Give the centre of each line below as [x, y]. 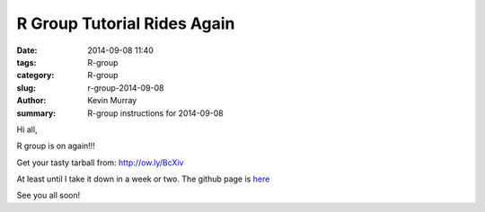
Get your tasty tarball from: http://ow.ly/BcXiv [100, 163]
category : [35, 75]
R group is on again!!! [56, 146]
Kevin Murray [112, 101]
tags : [26, 62]
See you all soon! [48, 195]
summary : [36, 113]
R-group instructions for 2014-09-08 [155, 113]
